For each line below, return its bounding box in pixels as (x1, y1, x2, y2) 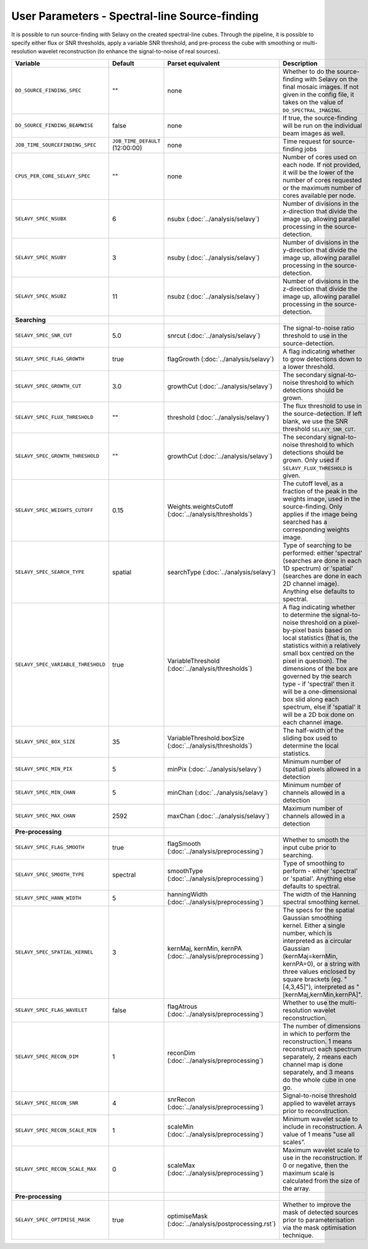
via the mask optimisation (282, 1223, 357, 1232)
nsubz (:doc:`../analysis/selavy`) (167, 292, 260, 300)
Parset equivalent (167, 59, 220, 68)
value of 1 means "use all (282, 1130, 355, 1138)
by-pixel (282, 625, 307, 634)
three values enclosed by (282, 967, 356, 976)
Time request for (282, 137, 331, 146)
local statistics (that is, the (282, 633, 359, 642)
